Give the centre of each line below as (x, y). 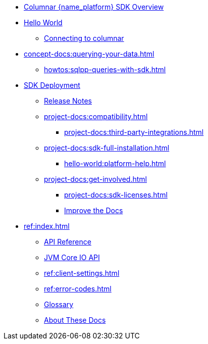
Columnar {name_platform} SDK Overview (94, 7)
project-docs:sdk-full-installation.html (107, 148)
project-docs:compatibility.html (96, 116)
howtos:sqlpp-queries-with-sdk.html (105, 69)
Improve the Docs (94, 210)
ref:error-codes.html (78, 289)
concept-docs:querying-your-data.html (89, 54)
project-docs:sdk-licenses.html (116, 195)
